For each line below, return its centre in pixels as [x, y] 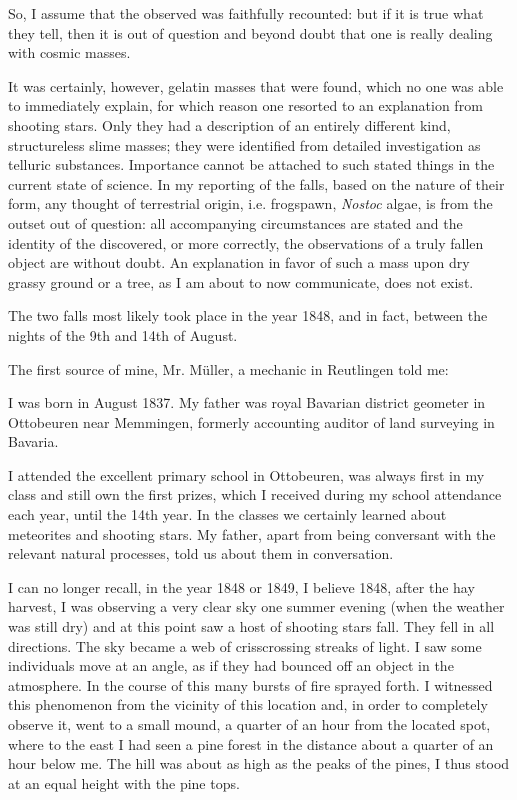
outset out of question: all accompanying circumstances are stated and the [235, 222]
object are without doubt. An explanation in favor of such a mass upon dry [239, 262]
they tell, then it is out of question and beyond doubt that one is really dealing [250, 32]
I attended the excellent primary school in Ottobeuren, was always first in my [246, 474]
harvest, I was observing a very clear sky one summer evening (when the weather [256, 606]
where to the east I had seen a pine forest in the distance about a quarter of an [251, 743]
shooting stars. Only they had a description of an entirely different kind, [229, 124]
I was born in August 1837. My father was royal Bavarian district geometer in [247, 402]
